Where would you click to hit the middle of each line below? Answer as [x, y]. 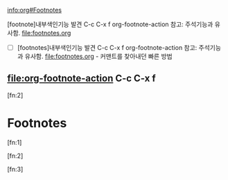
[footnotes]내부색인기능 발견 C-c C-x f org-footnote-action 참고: [107, 47]
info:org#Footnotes [35, 10]
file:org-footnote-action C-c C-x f [81, 79]
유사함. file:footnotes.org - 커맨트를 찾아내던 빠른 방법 [98, 56]
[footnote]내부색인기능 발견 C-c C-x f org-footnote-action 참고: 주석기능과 [110, 24]
